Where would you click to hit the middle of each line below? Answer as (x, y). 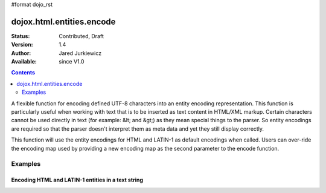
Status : (21, 36)
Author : (21, 53)
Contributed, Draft (81, 36)
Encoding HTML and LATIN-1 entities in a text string (77, 180)
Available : (24, 62)
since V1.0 (72, 62)
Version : (22, 45)
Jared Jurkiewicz (80, 53)
